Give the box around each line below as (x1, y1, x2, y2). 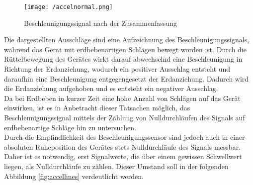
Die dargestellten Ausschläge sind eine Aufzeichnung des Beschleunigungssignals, (4, 34, 250, 45)
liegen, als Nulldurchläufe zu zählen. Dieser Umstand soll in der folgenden (4, 161, 229, 171)
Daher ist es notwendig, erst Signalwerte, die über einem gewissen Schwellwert (4, 151, 242, 162)
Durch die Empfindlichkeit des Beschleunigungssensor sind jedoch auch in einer (4, 132, 245, 142)
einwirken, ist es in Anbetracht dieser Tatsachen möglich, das (4, 102, 190, 113)
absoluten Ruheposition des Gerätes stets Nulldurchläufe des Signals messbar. (4, 141, 241, 152)
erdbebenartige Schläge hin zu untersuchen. (4, 122, 136, 132)
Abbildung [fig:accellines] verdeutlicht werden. (4, 171, 144, 181)
